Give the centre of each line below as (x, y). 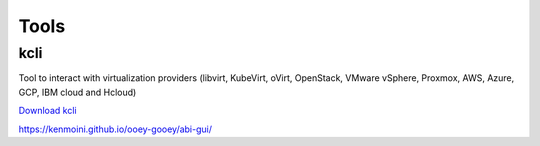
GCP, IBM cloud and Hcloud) (77, 92)
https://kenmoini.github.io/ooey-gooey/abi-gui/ (115, 129)
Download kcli (47, 111)
